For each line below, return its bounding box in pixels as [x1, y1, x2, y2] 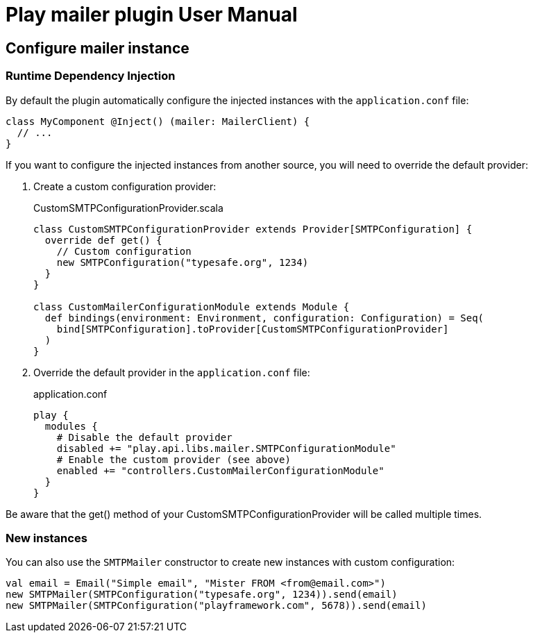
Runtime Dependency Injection [6, 69, 176, 83]
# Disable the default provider [56, 431, 232, 443]
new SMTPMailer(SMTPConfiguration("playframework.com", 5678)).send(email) [6, 600, 427, 612]
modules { [44, 420, 98, 432]
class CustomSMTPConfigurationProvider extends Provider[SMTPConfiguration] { [33, 223, 473, 235]
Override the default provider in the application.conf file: [33, 366, 310, 378]
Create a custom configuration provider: [33, 180, 217, 192]
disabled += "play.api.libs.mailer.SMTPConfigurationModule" [56, 442, 396, 454]
